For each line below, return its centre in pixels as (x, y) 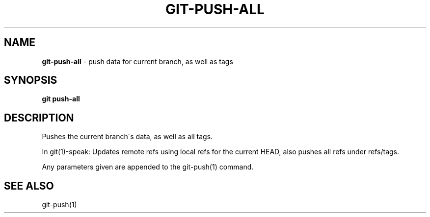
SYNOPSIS (31, 80)
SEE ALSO (29, 186)
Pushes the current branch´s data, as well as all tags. (127, 137)
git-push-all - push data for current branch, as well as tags (137, 61)
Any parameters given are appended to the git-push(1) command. (148, 167)
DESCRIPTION (39, 118)
